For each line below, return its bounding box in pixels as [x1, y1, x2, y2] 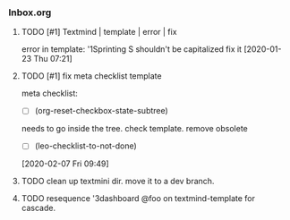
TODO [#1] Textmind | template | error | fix [21, 27, 177, 38]
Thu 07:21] [33, 54, 72, 64]
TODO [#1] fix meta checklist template [21, 71, 162, 81]
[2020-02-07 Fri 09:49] [21, 158, 109, 169]
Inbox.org [8, 6, 52, 19]
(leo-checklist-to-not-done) [34, 140, 138, 151]
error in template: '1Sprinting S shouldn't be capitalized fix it [21, 44, 243, 55]
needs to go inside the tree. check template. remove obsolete [21, 123, 248, 134]
